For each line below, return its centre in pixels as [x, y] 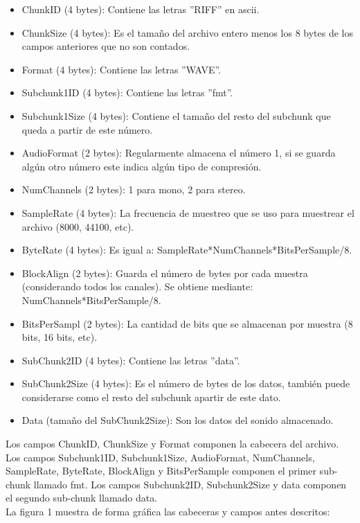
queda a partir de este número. [87, 129]
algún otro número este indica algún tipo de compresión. [142, 166]
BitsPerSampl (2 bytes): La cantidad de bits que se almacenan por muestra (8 [187, 323]
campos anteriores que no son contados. [106, 46]
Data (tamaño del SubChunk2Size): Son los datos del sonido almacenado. [178, 420]
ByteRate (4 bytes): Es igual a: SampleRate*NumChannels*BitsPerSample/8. [187, 250]
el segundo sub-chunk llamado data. [82, 498]
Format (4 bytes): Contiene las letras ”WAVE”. [121, 69]
